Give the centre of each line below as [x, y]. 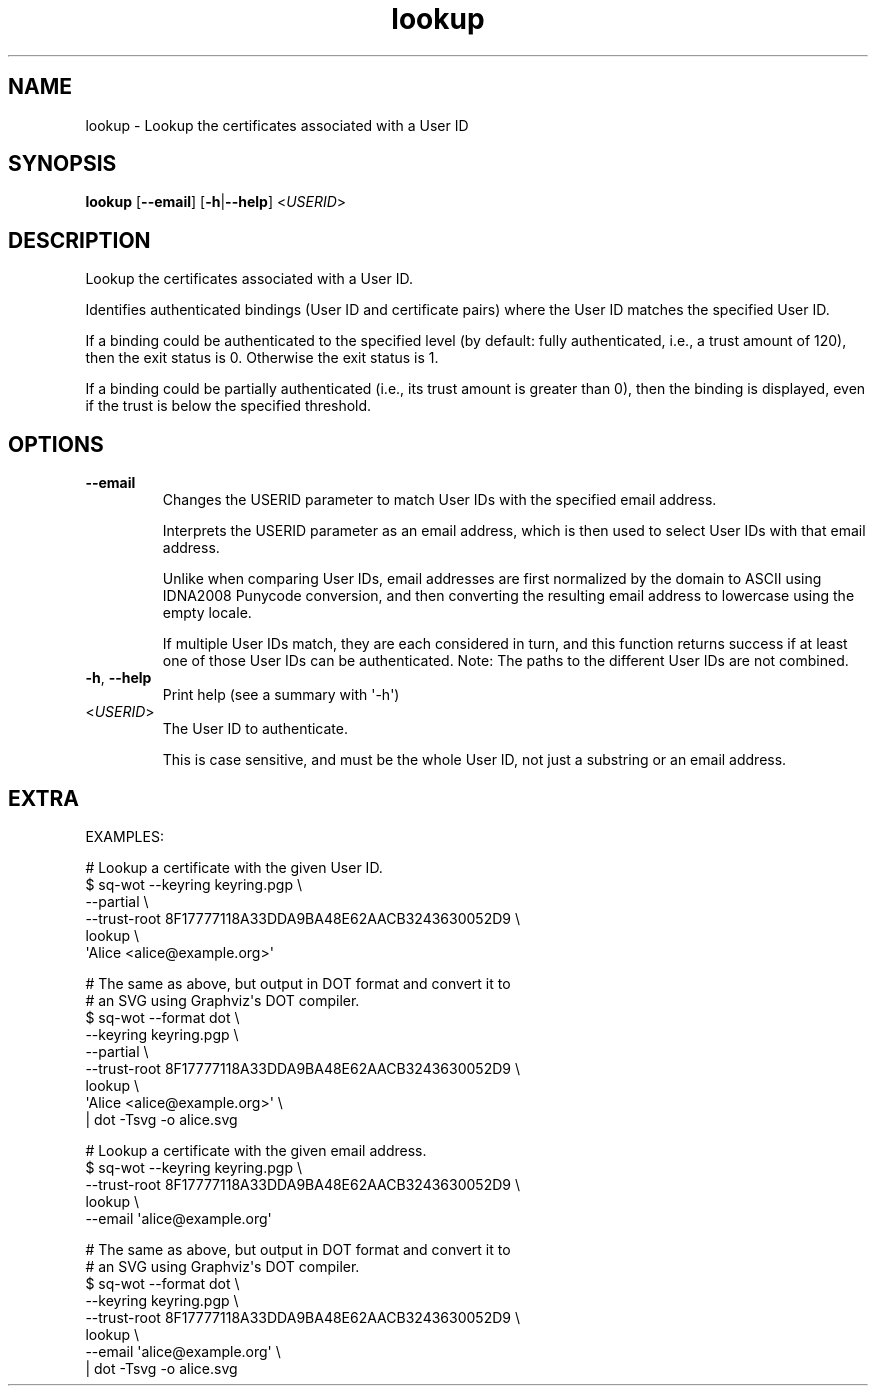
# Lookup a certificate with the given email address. [256, 1150]
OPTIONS [56, 444]
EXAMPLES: [124, 836]
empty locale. [207, 613]
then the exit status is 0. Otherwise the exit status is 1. [262, 358]
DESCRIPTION [79, 240]
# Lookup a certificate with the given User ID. [234, 867]
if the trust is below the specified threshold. [228, 406]
